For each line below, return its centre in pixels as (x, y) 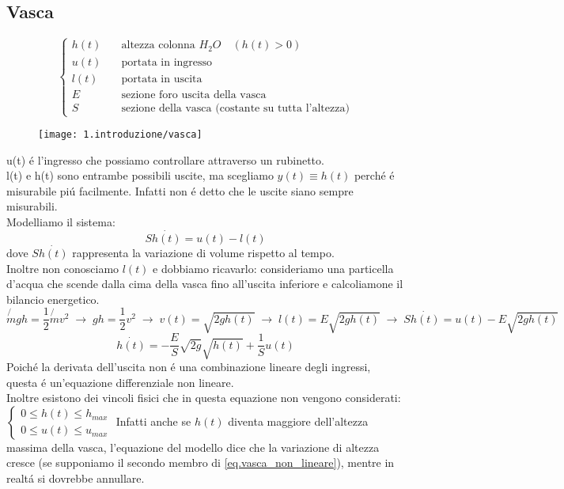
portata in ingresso (167, 62)
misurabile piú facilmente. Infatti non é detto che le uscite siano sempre (180, 190)
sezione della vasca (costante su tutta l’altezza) (235, 108)
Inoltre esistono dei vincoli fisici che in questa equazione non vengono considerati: (204, 398)
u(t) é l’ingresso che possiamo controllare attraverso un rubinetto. (165, 159)
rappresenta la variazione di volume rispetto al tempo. (203, 252)
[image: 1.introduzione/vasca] (120, 134)
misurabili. (32, 206)
